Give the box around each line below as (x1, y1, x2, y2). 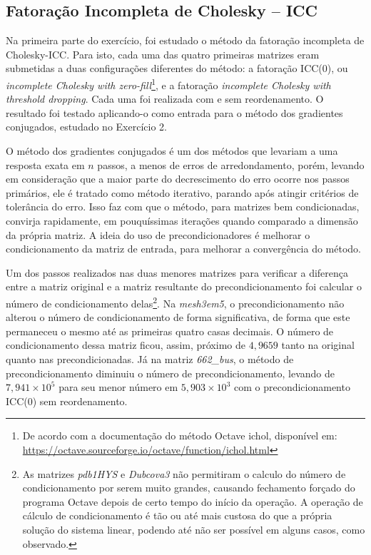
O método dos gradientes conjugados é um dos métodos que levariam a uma (6, 143, 338, 158)
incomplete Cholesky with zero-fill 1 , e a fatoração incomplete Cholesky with (6, 75, 331, 92)
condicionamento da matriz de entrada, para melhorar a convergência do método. (6, 241, 362, 256)
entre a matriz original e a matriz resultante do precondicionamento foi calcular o (6, 279, 362, 294)
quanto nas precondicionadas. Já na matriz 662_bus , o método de (6, 351, 294, 366)
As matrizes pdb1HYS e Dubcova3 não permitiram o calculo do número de (22, 466, 346, 481)
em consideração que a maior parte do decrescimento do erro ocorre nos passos (6, 171, 350, 186)
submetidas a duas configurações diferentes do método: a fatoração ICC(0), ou (6, 61, 348, 76)
